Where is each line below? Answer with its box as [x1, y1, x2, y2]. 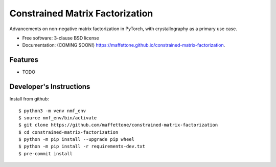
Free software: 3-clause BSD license [22, 35, 99, 41]
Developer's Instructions [9, 82, 90, 91]
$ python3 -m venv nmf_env [18, 108, 86, 114]
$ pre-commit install [18, 151, 73, 156]
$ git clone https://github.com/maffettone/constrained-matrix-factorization [18, 122, 218, 128]
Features [9, 55, 38, 64]
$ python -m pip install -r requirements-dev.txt [18, 143, 146, 150]
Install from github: [9, 96, 50, 102]
